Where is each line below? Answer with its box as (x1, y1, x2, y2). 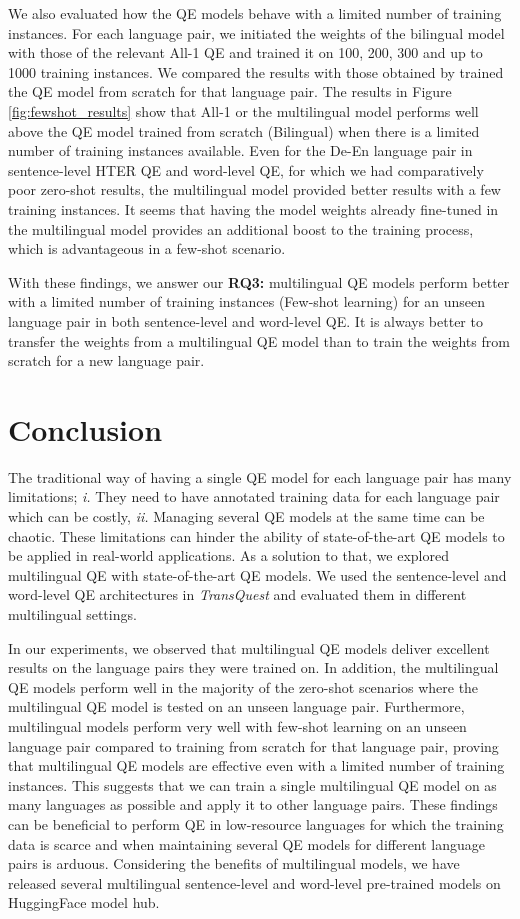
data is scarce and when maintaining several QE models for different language (8, 833, 486, 854)
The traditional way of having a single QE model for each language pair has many (8, 466, 512, 487)
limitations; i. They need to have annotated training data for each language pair (8, 486, 500, 507)
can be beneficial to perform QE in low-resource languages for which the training (8, 813, 504, 834)
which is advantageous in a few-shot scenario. (8, 238, 286, 259)
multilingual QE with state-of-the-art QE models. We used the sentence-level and (8, 564, 507, 585)
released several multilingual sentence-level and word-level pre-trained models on (8, 872, 501, 893)
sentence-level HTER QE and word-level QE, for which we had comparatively (8, 159, 484, 180)
